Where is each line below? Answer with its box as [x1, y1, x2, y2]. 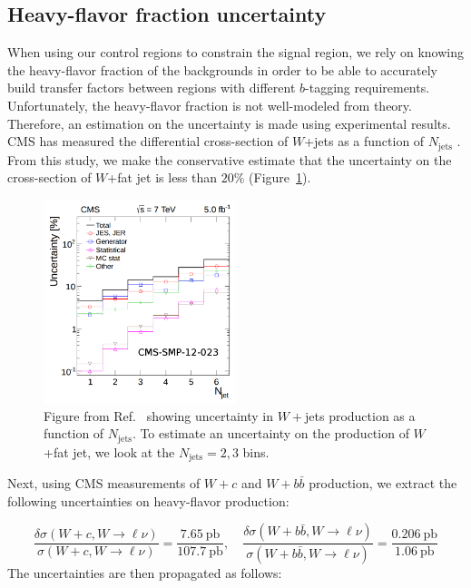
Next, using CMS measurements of [7, 474, 201, 493]
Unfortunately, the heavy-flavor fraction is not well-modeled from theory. [7, 95, 412, 114]
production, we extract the [309, 474, 457, 493]
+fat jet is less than [107, 168, 218, 187]
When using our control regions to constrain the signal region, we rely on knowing [7, 43, 465, 62]
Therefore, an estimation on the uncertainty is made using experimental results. [7, 113, 451, 132]
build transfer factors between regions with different [7, 78, 296, 97]
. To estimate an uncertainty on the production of [132, 424, 409, 443]
